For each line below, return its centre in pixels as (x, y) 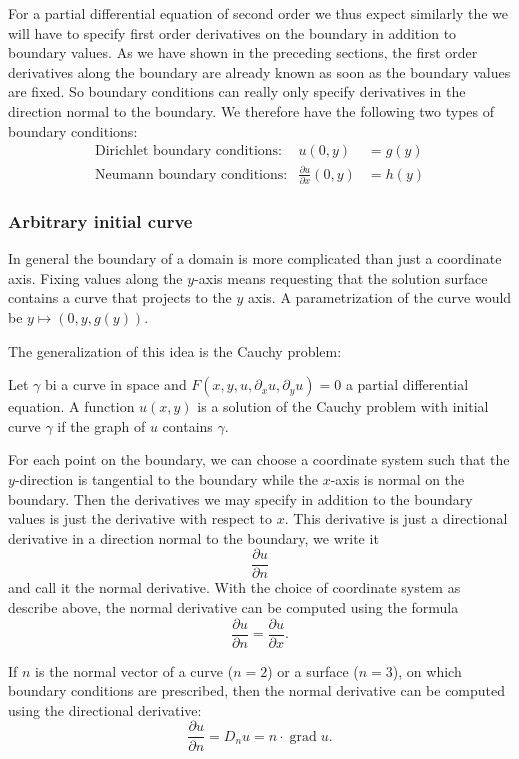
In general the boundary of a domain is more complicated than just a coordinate (255, 258)
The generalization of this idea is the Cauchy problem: (175, 350)
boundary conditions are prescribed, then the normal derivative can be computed (257, 690)
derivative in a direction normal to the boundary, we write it (193, 537)
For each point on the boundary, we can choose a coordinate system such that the (259, 459)
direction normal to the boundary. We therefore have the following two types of (251, 110)
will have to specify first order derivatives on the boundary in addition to (232, 32)
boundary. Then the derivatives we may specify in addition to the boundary (240, 498)
